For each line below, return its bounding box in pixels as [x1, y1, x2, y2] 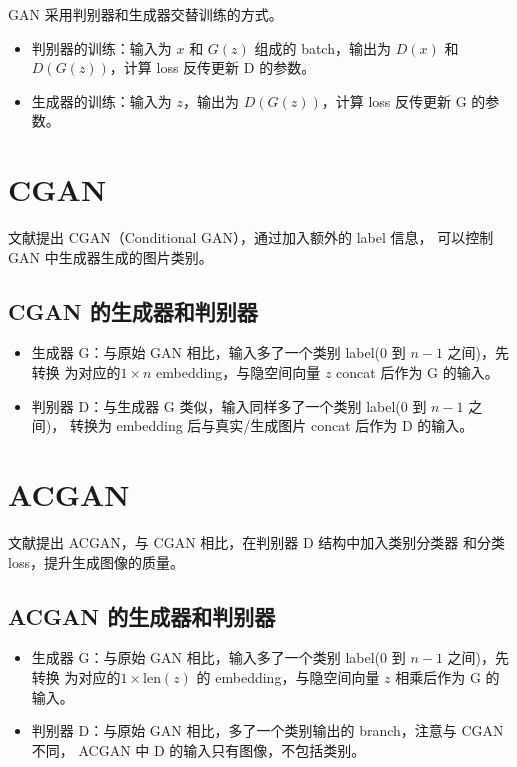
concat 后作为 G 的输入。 [336, 362, 499, 383]
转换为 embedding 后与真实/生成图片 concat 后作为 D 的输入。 [69, 415, 474, 436]
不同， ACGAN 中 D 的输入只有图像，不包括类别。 [31, 739, 366, 760]
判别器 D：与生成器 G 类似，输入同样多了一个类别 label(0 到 [31, 395, 427, 416]
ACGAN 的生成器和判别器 [8, 600, 276, 631]
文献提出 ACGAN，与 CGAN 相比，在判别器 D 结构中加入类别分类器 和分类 [8, 531, 505, 552]
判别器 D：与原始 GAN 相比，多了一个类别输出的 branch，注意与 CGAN [31, 720, 504, 741]
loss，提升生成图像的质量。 [8, 551, 184, 572]
